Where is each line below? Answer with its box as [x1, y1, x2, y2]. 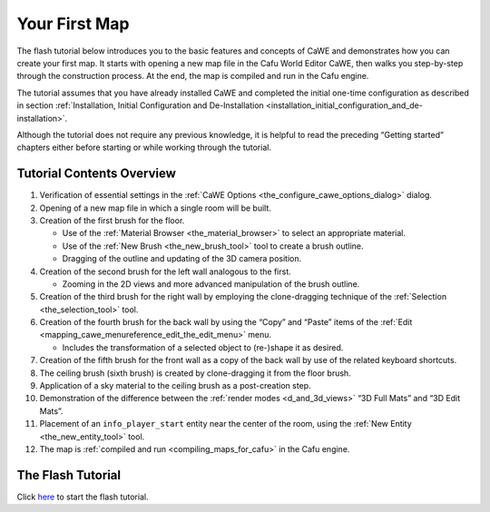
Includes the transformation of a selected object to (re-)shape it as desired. [62, 341, 344, 353]
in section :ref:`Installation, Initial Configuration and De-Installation [16, 100, 265, 111]
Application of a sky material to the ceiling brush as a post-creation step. [39, 380, 312, 391]
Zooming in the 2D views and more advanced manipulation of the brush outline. [62, 278, 360, 290]
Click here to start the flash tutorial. [16, 491, 149, 502]
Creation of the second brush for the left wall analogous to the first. [39, 266, 292, 277]
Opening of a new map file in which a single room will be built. [39, 202, 272, 213]
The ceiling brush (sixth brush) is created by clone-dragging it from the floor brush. [39, 368, 351, 379]
